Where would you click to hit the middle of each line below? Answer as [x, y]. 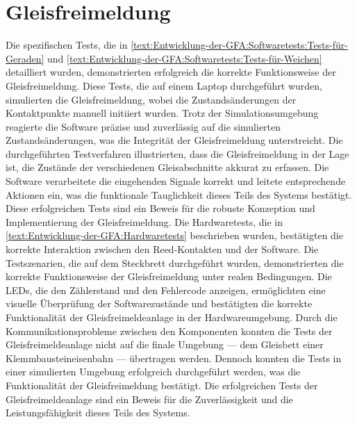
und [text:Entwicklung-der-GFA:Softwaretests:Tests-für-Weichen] [185, 58]
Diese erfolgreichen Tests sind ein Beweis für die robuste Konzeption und [160, 208]
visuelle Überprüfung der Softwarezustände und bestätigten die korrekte [159, 303]
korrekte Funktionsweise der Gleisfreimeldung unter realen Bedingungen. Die [169, 276]
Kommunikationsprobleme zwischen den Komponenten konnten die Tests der [169, 331]
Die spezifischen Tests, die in [67, 45]
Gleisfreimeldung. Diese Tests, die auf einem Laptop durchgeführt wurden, [164, 85]
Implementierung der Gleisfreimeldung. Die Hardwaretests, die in [144, 221]
